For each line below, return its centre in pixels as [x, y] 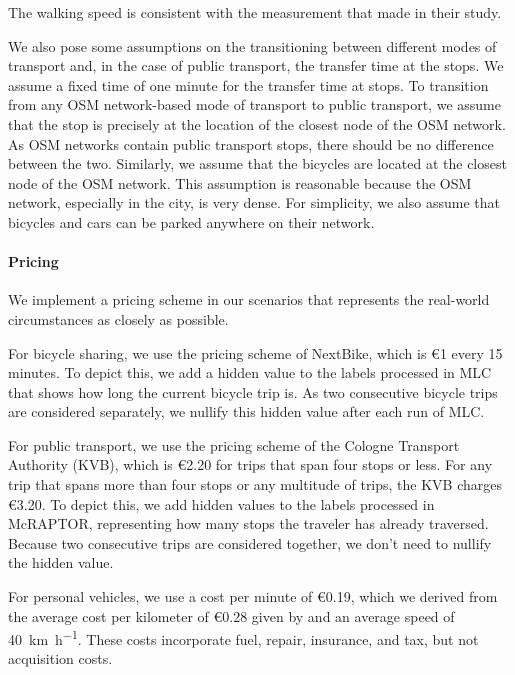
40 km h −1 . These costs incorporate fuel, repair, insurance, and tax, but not [243, 637]
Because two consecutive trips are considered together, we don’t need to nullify [250, 542]
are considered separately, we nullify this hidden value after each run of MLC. [246, 411]
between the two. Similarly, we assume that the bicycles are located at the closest [257, 163]
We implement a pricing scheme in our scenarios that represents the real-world [249, 299]
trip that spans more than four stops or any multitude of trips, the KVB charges [255, 484]
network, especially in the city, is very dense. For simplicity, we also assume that [254, 202]
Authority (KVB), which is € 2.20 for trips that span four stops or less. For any [250, 464]
